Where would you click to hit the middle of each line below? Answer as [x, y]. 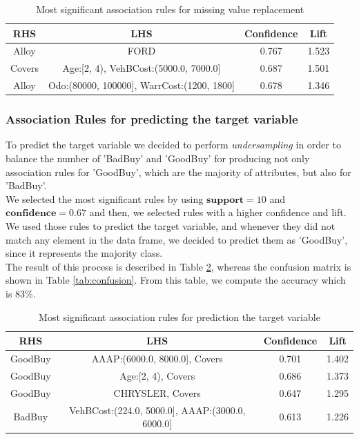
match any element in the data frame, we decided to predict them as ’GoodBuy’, [177, 239]
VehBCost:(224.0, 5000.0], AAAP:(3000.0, [157, 410]
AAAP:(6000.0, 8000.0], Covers [157, 358]
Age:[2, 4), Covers [157, 375]
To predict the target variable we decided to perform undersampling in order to [173, 145]
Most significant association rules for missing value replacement [170, 9]
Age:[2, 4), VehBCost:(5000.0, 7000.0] [142, 68]
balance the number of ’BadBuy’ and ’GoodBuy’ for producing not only [158, 158]
